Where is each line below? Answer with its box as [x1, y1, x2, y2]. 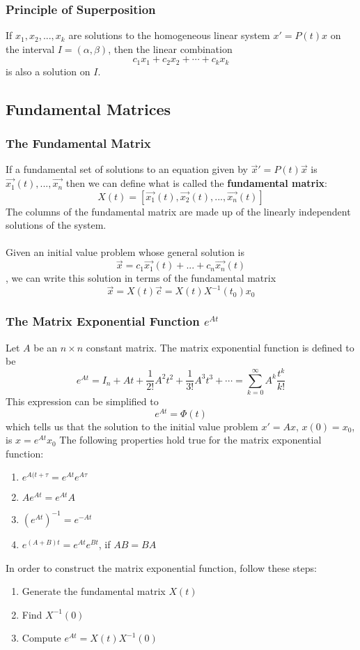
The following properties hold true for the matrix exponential [59, 432, 322, 447]
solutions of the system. [6, 218, 107, 232]
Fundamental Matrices [6, 98, 171, 119]
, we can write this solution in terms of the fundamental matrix [6, 271, 276, 285]
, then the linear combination [108, 41, 233, 56]
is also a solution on [6, 63, 91, 78]
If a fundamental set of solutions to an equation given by [6, 162, 248, 176]
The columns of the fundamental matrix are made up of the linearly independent [6, 204, 351, 218]
